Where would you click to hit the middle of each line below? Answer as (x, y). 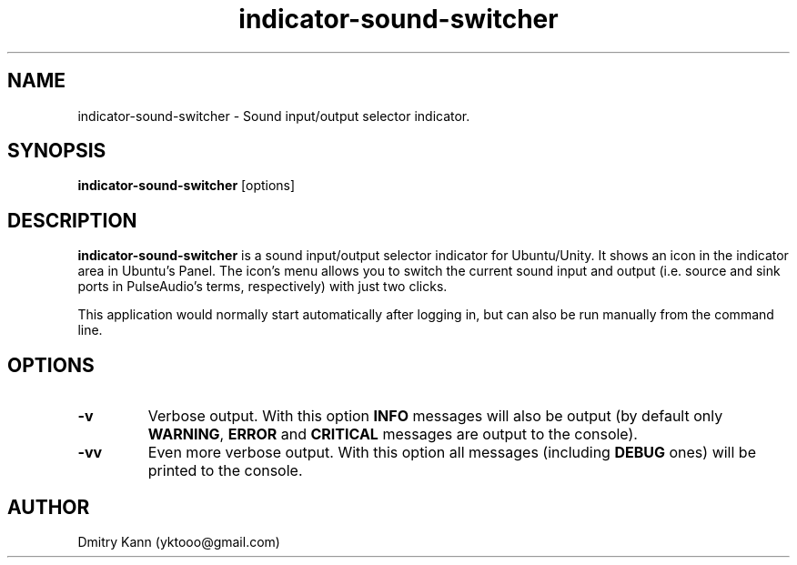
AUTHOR (49, 507)
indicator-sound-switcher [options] (187, 186)
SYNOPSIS (57, 151)
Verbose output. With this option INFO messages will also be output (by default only (435, 416)
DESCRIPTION (72, 220)
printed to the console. (225, 471)
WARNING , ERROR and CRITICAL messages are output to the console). (393, 434)
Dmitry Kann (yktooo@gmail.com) (179, 541)
